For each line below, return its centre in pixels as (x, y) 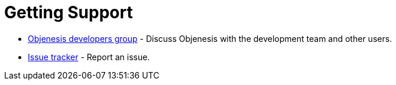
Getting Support (69, 12)
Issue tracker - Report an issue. (89, 57)
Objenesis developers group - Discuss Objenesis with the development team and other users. (210, 38)
